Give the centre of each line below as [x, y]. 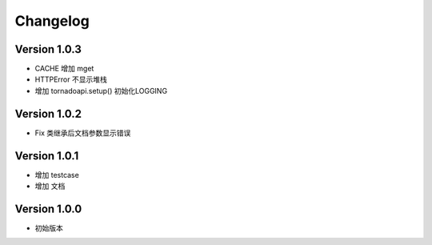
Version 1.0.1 [47, 156]
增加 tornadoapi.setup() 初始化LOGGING [101, 90]
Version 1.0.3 [48, 49]
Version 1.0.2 [48, 113]
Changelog [52, 21]
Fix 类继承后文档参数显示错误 [83, 133]
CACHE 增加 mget [64, 69]
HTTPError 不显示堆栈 [71, 79]
